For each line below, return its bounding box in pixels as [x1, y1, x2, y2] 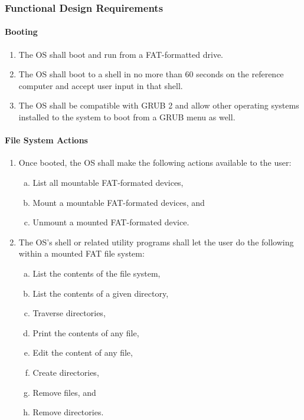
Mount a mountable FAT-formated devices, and [32, 196, 205, 208]
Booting [5, 25, 38, 38]
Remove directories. [32, 406, 104, 418]
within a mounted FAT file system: [18, 247, 145, 260]
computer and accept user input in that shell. [18, 79, 183, 91]
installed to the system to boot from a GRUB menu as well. [18, 111, 236, 123]
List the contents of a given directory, [32, 287, 169, 299]
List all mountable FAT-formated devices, [32, 176, 184, 188]
